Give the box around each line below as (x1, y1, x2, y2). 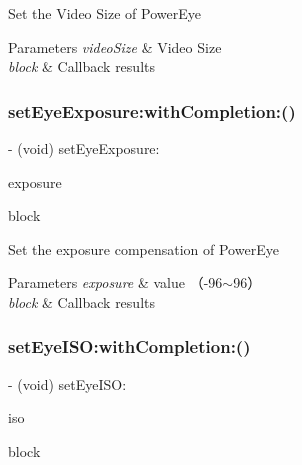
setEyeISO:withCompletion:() (8, 334, 251, 359)
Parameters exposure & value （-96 (8, 272, 223, 293)
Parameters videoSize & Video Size (8, 36, 222, 57)
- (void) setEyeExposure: (8, 138, 160, 158)
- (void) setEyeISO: (8, 373, 127, 394)
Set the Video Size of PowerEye (8, 3, 201, 23)
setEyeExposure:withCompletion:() (8, 98, 296, 123)
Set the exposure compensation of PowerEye (8, 238, 279, 259)
